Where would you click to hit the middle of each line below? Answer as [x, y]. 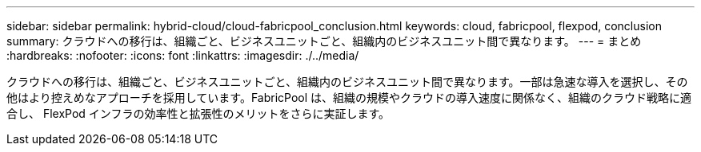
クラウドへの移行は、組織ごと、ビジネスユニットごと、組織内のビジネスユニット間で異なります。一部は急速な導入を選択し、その [347, 82]
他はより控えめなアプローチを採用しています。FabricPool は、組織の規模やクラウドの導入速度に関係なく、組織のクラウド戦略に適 [349, 97]
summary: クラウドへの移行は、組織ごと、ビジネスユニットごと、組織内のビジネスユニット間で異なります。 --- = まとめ [324, 41]
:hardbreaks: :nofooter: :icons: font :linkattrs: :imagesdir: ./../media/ [183, 55]
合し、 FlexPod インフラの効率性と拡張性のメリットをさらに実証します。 [198, 113]
